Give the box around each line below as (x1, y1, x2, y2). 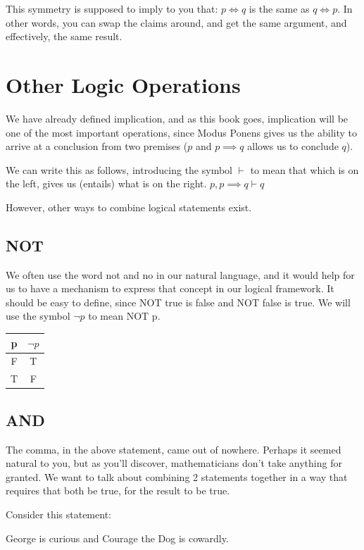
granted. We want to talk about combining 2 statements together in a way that (6, 469, 348, 484)
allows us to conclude (247, 139, 339, 154)
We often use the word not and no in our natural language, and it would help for (6, 267, 355, 282)
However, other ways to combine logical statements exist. (6, 199, 252, 214)
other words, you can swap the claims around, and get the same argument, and (6, 15, 347, 30)
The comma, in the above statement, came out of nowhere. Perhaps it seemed (6, 442, 341, 456)
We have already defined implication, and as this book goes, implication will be (6, 111, 349, 125)
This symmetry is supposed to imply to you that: (6, 1, 218, 15)
